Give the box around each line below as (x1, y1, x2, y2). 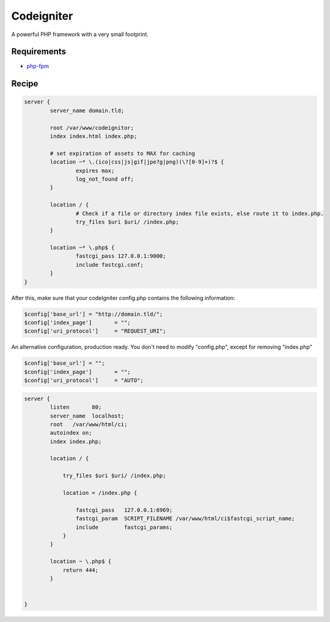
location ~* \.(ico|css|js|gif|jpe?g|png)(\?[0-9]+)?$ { (50, 159, 224, 165)
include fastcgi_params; (75, 523, 173, 531)
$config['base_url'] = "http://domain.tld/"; (24, 310, 163, 318)
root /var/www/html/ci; (50, 421, 128, 428)
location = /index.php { (62, 490, 137, 496)
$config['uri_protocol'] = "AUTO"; (24, 377, 144, 384)
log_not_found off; (75, 175, 134, 182)
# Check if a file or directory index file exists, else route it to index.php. (75, 210, 324, 217)
